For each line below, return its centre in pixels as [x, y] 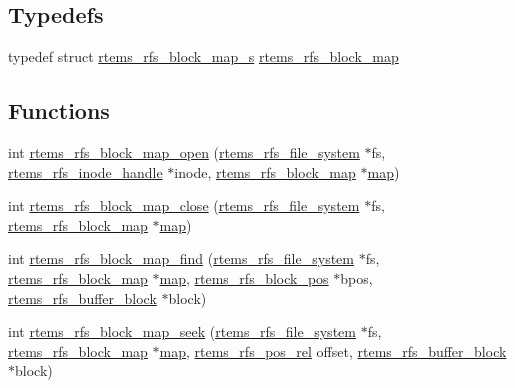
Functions [59, 110]
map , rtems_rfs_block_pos [244, 277]
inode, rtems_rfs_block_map [265, 171]
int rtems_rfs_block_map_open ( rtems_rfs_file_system [184, 152]
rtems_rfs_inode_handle [85, 171]
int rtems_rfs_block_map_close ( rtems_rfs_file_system [184, 205]
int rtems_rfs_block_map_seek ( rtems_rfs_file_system [182, 331]
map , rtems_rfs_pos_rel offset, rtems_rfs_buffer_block [333, 350]
